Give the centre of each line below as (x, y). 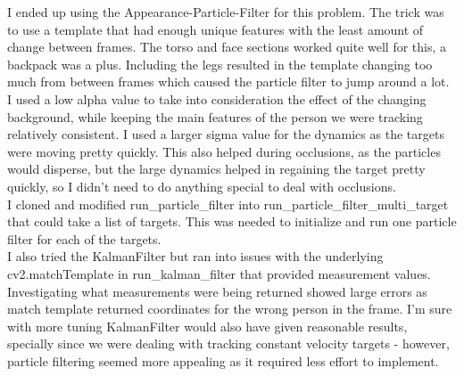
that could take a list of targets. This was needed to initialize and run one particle (232, 221)
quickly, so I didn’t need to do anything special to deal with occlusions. (202, 186)
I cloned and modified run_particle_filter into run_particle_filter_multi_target (228, 204)
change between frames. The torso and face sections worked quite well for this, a (227, 47)
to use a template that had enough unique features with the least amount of (215, 29)
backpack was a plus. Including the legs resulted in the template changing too (220, 64)
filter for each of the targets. (84, 238)
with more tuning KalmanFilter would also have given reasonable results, (207, 326)
